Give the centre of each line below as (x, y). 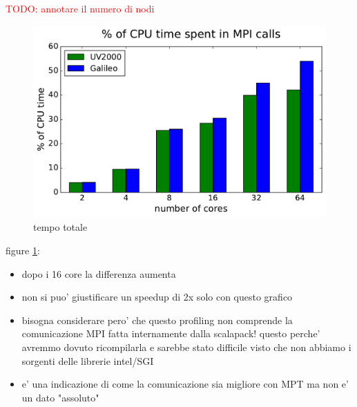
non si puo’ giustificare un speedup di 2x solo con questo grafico (157, 297)
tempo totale (60, 227)
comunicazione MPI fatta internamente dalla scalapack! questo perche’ (171, 333)
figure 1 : (23, 250)
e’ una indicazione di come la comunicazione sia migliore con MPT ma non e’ (185, 384)
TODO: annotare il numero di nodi (80, 8)
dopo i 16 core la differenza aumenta (99, 273)
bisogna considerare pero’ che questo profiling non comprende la (157, 320)
